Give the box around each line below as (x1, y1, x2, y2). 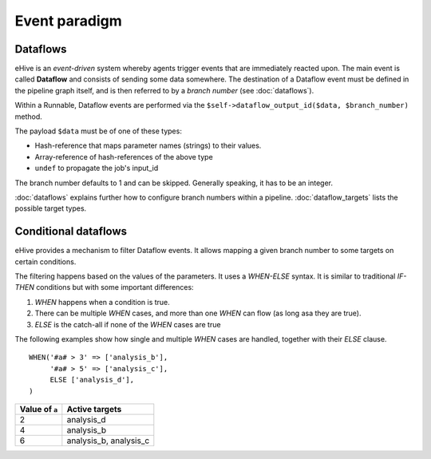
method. (14, 112, 43, 121)
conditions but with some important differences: (36, 283, 195, 292)
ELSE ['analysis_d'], (49, 375, 135, 385)
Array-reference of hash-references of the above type (34, 152, 213, 161)
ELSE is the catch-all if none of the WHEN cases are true (34, 319, 221, 329)
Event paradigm (14, 12, 123, 30)
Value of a (19, 403, 58, 414)
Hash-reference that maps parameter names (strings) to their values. (34, 140, 262, 151)
